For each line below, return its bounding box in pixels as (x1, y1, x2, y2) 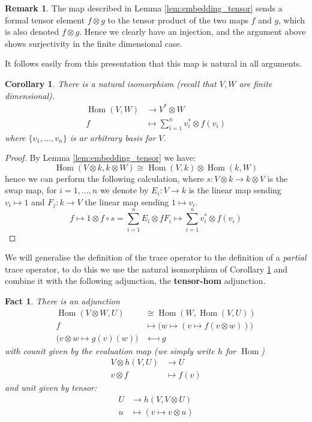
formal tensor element (5, 13, 85, 26)
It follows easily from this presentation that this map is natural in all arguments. (5, 57, 302, 70)
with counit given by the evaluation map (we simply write (5, 344, 215, 357)
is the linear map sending (188, 184, 281, 196)
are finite (239, 77, 272, 89)
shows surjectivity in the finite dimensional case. (5, 37, 182, 49)
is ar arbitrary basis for (70, 131, 156, 143)
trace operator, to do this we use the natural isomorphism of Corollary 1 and (5, 262, 288, 275)
